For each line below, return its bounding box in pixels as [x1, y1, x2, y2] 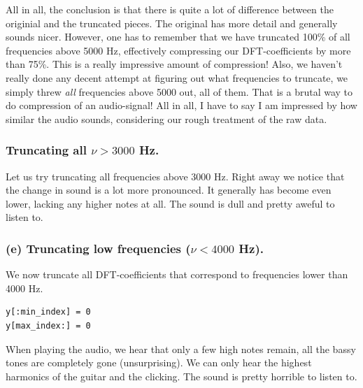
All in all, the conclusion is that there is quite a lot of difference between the [6, 2, 334, 16]
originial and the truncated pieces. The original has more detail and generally [6, 15, 338, 30]
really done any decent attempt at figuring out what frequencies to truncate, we [6, 70, 348, 85]
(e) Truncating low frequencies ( [6, 239, 191, 257]
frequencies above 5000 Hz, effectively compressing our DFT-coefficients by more [6, 43, 351, 57]
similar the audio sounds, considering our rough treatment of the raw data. [6, 111, 327, 126]
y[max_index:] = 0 [6, 320, 91, 331]
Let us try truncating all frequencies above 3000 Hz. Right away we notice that [6, 168, 345, 183]
